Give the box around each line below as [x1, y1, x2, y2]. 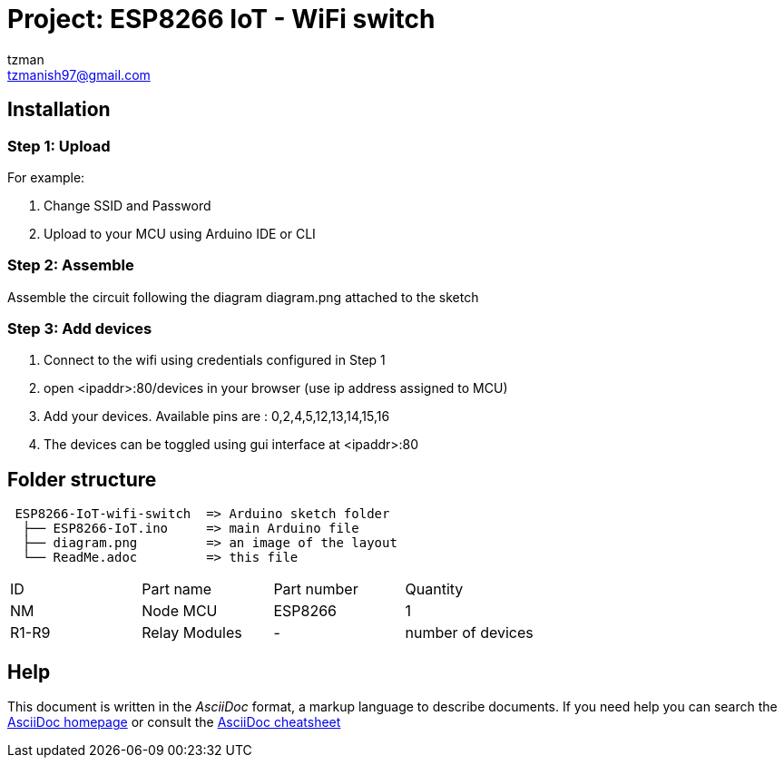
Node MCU [142, 602, 218, 621]
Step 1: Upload [7, 136, 111, 155]
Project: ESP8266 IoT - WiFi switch [7, 4, 436, 34]
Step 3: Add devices [7, 319, 152, 338]
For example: [7, 169, 85, 185]
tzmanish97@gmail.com [7, 66, 151, 83]
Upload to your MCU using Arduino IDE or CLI [44, 225, 316, 241]
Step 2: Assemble [7, 256, 134, 275]
